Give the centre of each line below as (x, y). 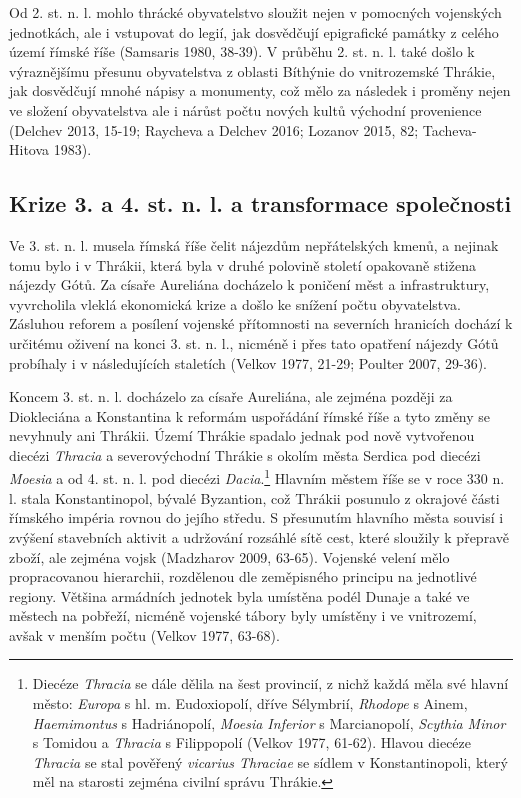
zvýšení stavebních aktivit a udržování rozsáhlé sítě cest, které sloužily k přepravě (259, 536)
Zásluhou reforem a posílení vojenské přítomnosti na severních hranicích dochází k (261, 323)
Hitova (29, 149)
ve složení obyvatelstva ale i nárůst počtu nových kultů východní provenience (245, 109)
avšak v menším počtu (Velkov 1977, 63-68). (144, 634)
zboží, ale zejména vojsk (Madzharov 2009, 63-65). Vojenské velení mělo (229, 556)
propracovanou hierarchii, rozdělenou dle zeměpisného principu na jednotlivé (243, 576)
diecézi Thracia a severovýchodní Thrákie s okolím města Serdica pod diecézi (245, 454)
